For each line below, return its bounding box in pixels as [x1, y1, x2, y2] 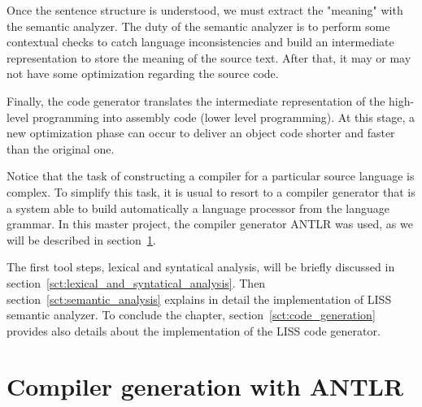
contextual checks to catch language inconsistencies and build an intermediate [7, 33, 394, 50]
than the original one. [7, 140, 115, 157]
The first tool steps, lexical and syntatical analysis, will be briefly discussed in [7, 258, 395, 275]
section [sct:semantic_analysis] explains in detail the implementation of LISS [7, 290, 392, 307]
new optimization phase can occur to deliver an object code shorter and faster [7, 124, 395, 141]
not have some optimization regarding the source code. [7, 65, 279, 82]
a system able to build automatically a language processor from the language [7, 199, 389, 216]
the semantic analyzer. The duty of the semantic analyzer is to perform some [7, 17, 390, 34]
